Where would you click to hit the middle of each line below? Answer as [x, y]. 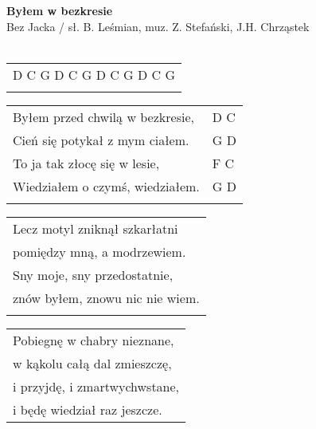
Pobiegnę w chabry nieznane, [94, 340]
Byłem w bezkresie [60, 10]
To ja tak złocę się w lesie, [86, 163]
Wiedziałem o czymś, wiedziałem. [106, 186]
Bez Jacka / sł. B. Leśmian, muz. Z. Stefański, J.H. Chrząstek [158, 26]
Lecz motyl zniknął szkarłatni [96, 228]
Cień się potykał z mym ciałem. [101, 140]
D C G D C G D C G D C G [94, 74]
